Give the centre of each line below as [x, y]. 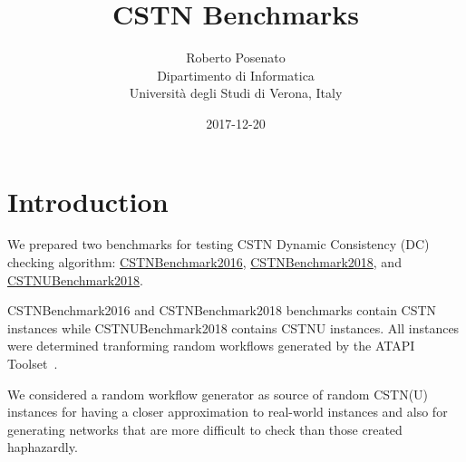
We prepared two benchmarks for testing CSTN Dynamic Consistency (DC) [218, 244]
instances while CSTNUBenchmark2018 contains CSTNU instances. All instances [233, 327]
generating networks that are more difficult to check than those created [205, 429]
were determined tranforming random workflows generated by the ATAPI [211, 346]
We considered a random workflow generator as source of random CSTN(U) [218, 394]
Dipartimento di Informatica [236, 75]
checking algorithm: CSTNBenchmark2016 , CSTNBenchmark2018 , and [204, 262]
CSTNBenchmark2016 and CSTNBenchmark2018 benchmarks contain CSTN [222, 310]
